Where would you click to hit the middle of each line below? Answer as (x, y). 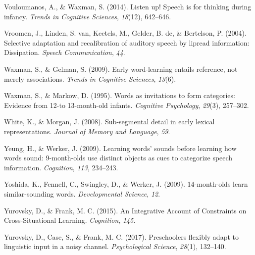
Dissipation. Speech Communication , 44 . (65, 52)
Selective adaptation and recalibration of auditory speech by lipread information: (127, 42)
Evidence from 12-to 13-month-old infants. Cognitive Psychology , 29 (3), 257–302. (127, 105)
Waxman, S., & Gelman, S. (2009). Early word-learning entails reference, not (121, 69)
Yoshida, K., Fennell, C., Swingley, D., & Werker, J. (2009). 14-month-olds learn (126, 184)
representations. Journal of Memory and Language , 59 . (87, 131)
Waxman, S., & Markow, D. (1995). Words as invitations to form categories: (120, 95)
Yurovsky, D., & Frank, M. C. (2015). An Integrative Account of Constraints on (125, 210)
